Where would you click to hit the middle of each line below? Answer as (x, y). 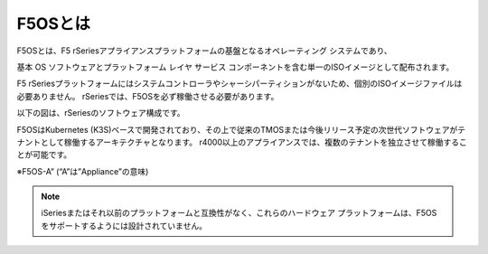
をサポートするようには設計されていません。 (124, 225)
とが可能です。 (44, 155)
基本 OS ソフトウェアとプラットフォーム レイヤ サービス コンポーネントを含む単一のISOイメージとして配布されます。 (235, 67)
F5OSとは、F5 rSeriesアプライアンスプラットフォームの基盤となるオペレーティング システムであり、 (204, 51)
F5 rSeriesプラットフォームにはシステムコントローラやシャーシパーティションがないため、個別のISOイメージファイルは (239, 84)
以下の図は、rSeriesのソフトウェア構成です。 (101, 113)
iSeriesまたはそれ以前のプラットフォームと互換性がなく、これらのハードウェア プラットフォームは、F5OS (239, 213)
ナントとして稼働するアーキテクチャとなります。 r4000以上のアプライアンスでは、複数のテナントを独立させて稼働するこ (242, 142)
